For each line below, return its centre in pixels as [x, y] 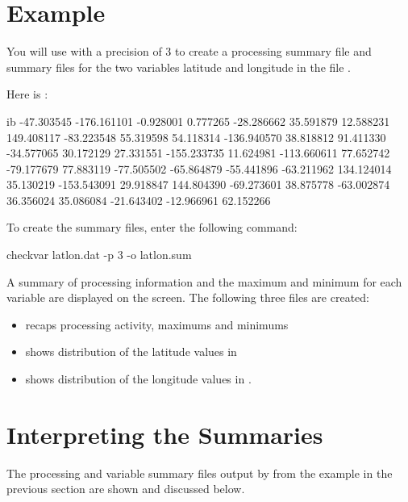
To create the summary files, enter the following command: [152, 227]
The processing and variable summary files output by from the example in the [200, 473]
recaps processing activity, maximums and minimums [157, 324]
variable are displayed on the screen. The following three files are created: [188, 297]
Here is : [27, 94]
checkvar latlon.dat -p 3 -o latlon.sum [99, 255]
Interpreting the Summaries [165, 434]
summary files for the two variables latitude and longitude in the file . [179, 67]
